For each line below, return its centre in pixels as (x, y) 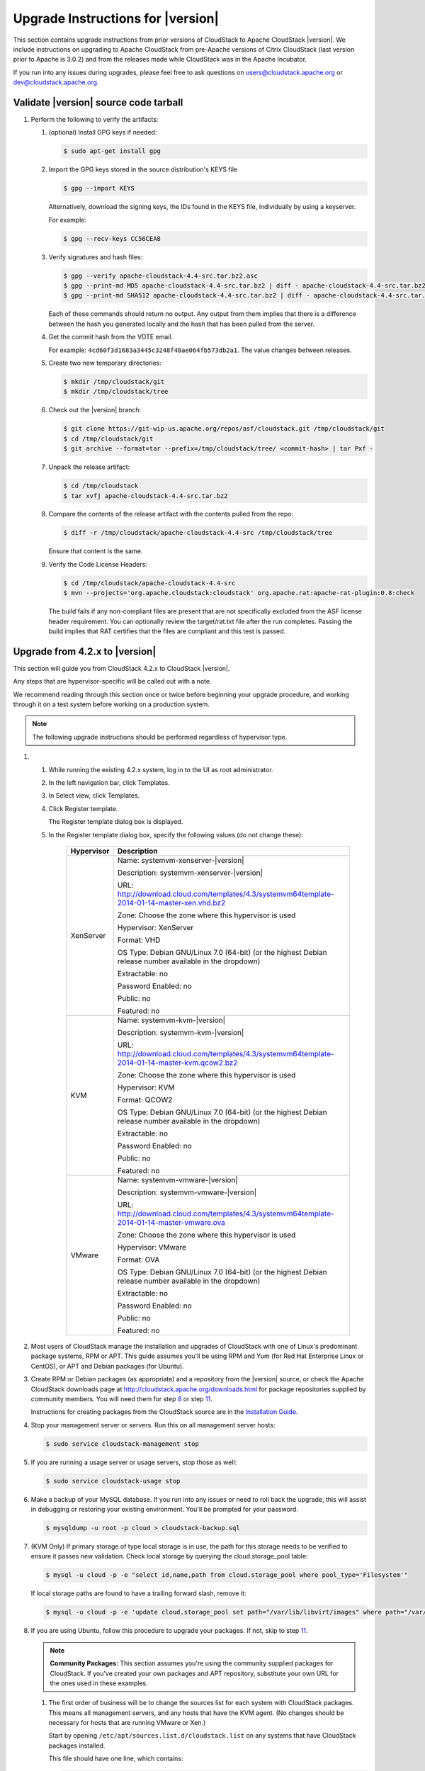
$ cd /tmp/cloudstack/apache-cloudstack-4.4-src (149, 583)
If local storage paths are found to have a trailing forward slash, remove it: (138, 1593)
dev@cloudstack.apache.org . (56, 82)
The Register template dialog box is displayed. (116, 822)
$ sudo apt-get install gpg (112, 151)
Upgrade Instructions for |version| (116, 18)
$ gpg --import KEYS (99, 188)
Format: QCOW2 (145, 1099)
